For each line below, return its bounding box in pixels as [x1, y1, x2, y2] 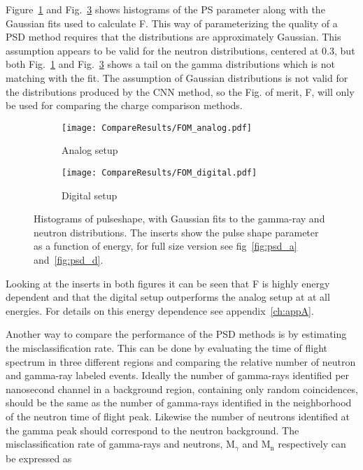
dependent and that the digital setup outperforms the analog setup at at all [6, 290, 330, 304]
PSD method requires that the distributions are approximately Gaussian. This [6, 29, 341, 44]
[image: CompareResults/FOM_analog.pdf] [62, 122, 252, 133]
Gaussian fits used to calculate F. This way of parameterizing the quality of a [6, 15, 338, 30]
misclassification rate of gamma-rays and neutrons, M [6, 436, 235, 451]
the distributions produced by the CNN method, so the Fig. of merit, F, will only [6, 84, 355, 99]
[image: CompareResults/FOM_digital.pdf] [62, 168, 257, 178]
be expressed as [6, 450, 72, 465]
